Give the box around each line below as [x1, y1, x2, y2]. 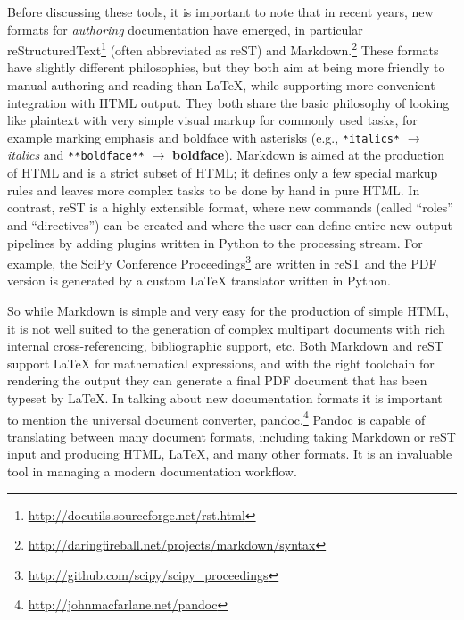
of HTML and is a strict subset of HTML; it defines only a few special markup [7, 163, 438, 182]
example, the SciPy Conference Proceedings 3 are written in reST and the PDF [7, 252, 437, 272]
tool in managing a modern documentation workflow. [7, 461, 297, 480]
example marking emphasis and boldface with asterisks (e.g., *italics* [7, 128, 401, 146]
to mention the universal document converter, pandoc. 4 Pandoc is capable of [7, 407, 426, 428]
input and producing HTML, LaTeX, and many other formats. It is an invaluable [7, 444, 452, 463]
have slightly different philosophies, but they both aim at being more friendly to [7, 58, 445, 77]
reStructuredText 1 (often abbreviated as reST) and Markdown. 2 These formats [7, 38, 439, 59]
